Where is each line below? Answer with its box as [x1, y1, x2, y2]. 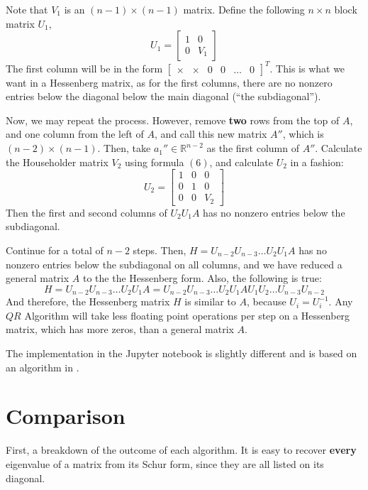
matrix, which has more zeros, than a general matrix [6, 322, 234, 337]
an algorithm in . [6, 359, 79, 374]
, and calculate [209, 154, 273, 169]
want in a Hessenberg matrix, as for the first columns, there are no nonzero [6, 75, 333, 89]
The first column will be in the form [6, 60, 163, 75]
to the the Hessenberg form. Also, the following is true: [82, 271, 322, 285]
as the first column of [206, 141, 299, 156]
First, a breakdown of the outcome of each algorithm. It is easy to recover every [6, 442, 357, 457]
